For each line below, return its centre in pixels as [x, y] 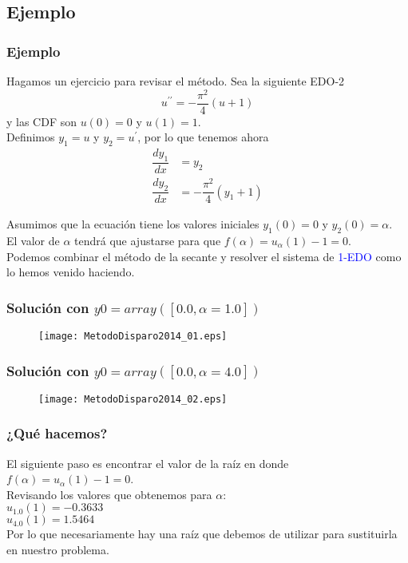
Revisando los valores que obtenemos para [109, 494]
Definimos [31, 137]
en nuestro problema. [58, 550]
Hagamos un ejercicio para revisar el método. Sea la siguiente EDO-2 [176, 81]
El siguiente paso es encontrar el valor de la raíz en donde [148, 463]
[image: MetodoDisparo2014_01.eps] [133, 336]
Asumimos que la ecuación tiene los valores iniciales [133, 224]
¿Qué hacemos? [57, 433]
